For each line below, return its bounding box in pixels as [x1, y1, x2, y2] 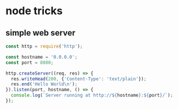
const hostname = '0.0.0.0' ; [5, 54, 78, 60]
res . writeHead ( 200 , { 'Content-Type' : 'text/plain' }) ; [11, 76, 147, 82]
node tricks [5, 4, 63, 18]
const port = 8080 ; [5, 59, 54, 66]
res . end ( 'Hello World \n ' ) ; [11, 81, 78, 87]
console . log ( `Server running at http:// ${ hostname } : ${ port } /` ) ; [11, 92, 173, 98]
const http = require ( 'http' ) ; [5, 43, 83, 49]
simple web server [5, 28, 75, 38]
